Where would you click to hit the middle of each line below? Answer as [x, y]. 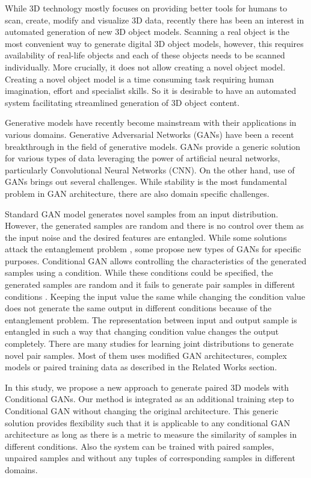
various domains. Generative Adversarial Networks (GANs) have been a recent [149, 134]
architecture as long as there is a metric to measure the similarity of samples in [151, 434]
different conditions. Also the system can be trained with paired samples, [140, 446]
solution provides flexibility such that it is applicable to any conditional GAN [148, 422]
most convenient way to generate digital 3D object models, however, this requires [154, 43]
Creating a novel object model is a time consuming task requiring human [140, 79]
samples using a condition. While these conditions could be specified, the [139, 272]
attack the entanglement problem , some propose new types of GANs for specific [153, 249]
